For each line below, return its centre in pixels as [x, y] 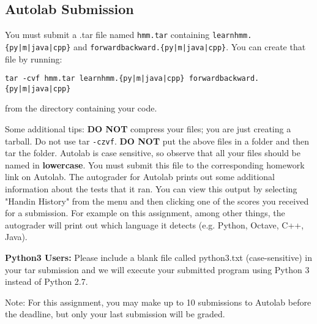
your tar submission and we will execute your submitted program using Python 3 [157, 269]
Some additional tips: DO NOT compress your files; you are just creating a [148, 129]
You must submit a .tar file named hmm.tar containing [107, 35]
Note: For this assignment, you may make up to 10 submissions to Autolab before [158, 302]
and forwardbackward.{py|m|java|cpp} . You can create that [190, 46]
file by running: [34, 58]
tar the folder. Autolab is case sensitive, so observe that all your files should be [153, 153]
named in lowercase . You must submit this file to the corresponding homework [155, 164]
